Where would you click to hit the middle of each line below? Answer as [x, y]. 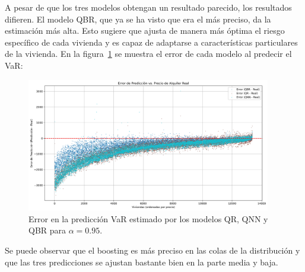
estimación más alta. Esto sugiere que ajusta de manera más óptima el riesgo [145, 31]
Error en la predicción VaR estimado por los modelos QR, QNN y [148, 218]
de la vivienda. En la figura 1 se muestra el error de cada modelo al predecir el [148, 54]
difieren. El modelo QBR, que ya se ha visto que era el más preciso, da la [138, 19]
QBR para [47, 230]
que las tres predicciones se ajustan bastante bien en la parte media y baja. [142, 262]
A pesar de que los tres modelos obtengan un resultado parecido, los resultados [148, 7]
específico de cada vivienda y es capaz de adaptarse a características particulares [151, 42]
